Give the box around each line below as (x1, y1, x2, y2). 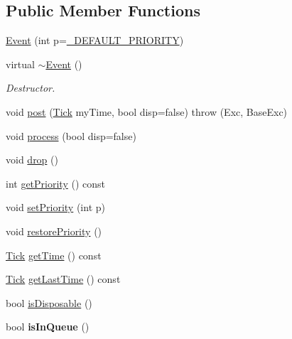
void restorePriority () (6, 223, 102, 238)
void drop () (6, 152, 58, 167)
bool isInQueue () (6, 319, 90, 334)
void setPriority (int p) (6, 200, 105, 215)
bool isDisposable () (6, 295, 92, 310)
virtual (6, 56, 35, 71)
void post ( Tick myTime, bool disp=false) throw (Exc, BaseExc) (6, 104, 288, 119)
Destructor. (6, 80, 55, 95)
